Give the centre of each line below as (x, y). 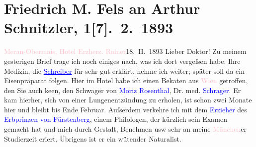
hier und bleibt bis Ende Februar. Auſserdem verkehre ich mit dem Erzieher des (126, 109)
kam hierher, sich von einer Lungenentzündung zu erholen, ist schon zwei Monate (128, 100)
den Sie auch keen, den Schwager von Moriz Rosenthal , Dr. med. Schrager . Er (123, 90)
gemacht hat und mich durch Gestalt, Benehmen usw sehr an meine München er (125, 129)
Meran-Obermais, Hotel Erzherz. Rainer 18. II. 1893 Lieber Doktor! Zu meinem (125, 51)
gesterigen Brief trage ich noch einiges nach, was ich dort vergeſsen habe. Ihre (122, 61)
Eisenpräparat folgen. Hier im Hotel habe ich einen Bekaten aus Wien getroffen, (126, 80)
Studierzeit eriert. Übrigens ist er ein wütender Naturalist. (93, 138)
